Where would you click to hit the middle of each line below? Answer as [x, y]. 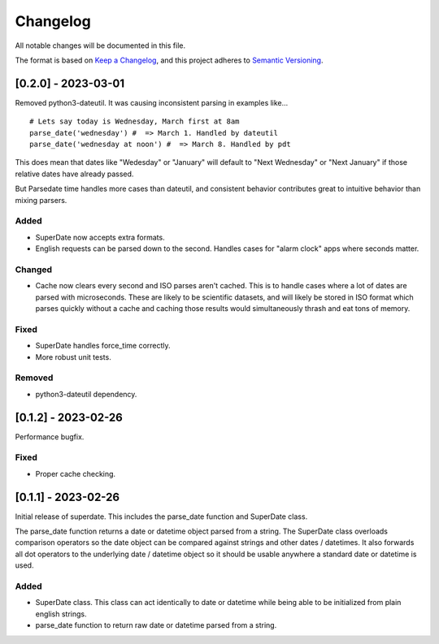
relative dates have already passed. [74, 174]
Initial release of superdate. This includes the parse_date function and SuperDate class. [161, 516]
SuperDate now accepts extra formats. [100, 237]
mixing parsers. [41, 200]
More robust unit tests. [73, 357]
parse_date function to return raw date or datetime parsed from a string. [156, 625]
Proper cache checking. [76, 473]
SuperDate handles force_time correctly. [103, 346]
